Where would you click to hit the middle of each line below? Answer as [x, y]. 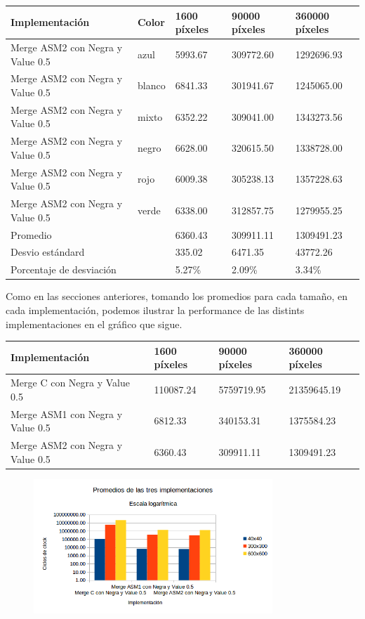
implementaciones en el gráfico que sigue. [94, 324]
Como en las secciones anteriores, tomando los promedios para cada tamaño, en [177, 296]
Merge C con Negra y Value [71, 383]
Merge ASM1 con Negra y [67, 413]
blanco [151, 85]
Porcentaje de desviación [64, 269]
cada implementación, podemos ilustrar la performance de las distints [155, 309]
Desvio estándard [48, 252]
